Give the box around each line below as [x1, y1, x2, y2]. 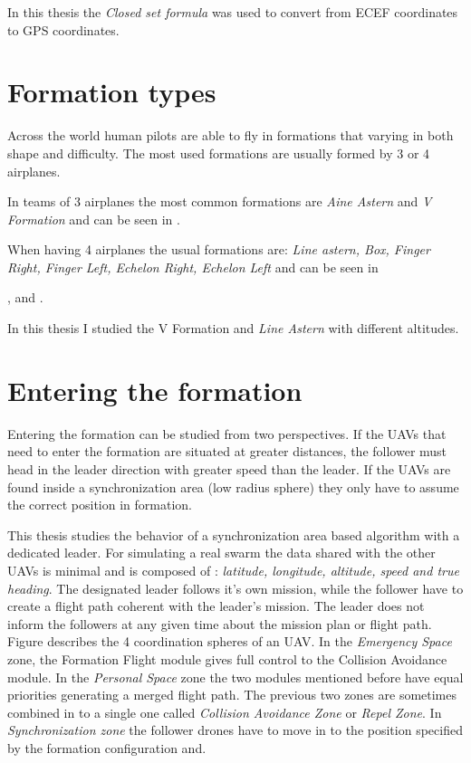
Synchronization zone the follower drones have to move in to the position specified [7, 720, 463, 739]
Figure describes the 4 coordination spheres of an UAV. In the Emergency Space [7, 632, 452, 651]
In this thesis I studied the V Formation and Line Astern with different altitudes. [7, 319, 459, 338]
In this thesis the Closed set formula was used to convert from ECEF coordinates [7, 3, 458, 21]
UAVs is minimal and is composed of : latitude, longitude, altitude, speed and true [7, 560, 459, 579]
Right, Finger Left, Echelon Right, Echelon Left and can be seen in [7, 257, 379, 276]
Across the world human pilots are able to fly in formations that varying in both [7, 126, 454, 145]
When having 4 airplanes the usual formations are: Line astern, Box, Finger [7, 240, 430, 259]
